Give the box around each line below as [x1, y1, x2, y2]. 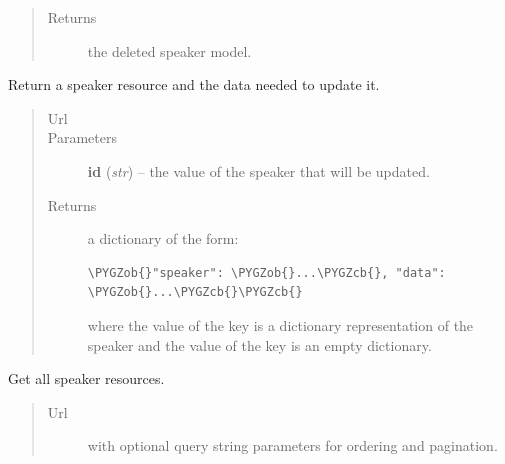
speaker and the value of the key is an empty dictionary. [87, 334, 432, 355]
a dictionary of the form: [87, 228, 239, 249]
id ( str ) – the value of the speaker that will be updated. [87, 160, 430, 181]
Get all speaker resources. [8, 368, 165, 389]
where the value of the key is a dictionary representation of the [87, 314, 474, 335]
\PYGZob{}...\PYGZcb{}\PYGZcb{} [87, 285, 303, 300]
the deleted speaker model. [87, 40, 252, 61]
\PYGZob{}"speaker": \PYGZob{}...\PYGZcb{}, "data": [87, 265, 446, 280]
